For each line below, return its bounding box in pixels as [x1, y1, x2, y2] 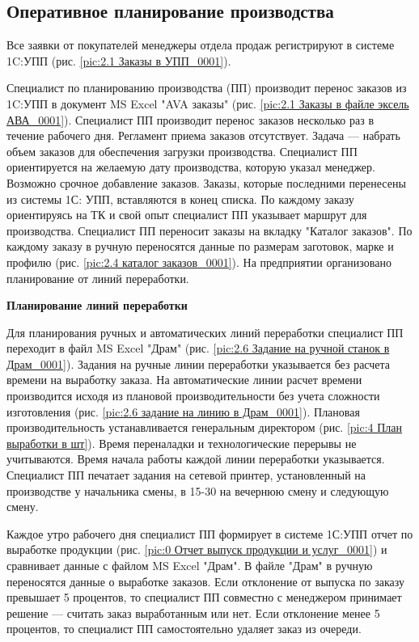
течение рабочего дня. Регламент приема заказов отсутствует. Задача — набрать [6, 127, 400, 144]
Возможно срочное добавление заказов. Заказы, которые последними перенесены [6, 174, 406, 191]
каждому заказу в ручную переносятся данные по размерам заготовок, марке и [6, 238, 394, 255]
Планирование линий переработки [6, 297, 188, 314]
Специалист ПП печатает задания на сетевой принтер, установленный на [6, 467, 366, 484]
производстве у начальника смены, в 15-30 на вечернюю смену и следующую [6, 482, 389, 499]
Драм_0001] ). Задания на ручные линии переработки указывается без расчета [6, 355, 391, 372]
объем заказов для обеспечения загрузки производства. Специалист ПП [6, 142, 358, 159]
